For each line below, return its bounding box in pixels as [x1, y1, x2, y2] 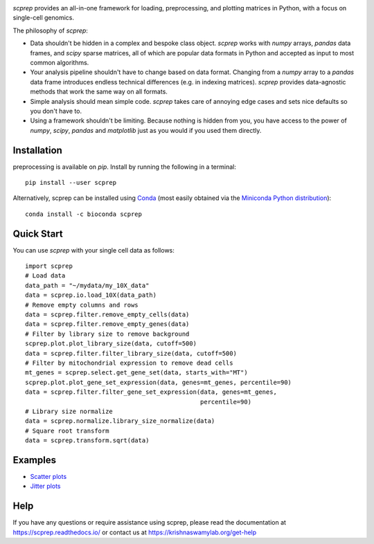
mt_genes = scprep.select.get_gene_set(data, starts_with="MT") [25, 369, 249, 377]
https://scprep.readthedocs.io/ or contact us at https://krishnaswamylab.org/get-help [12, 528, 257, 536]
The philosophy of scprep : [12, 26, 88, 35]
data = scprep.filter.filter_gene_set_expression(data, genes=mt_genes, [25, 388, 277, 396]
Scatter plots [30, 473, 67, 480]
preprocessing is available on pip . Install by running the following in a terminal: [12, 163, 237, 171]
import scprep [25, 262, 73, 270]
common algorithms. [30, 58, 89, 66]
